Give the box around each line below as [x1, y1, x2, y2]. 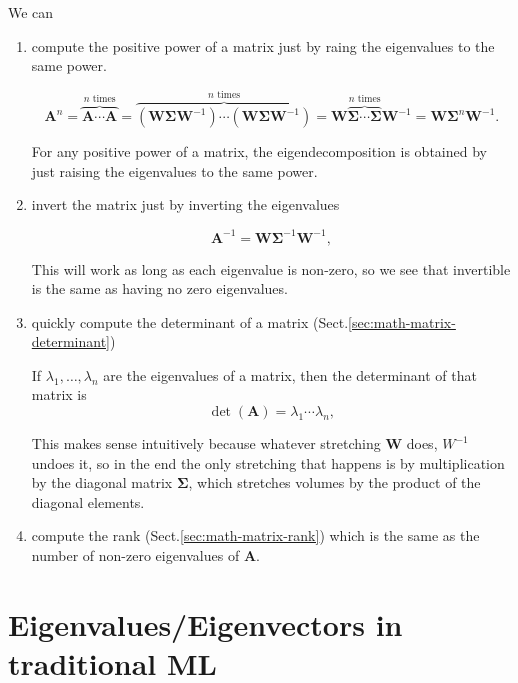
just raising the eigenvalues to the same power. [31, 160, 318, 181]
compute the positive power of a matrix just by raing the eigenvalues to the [31, 35, 495, 56]
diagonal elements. [31, 491, 145, 512]
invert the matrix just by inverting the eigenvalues [31, 194, 340, 215]
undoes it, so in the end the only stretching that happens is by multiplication [31, 452, 505, 473]
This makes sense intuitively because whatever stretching [31, 433, 381, 454]
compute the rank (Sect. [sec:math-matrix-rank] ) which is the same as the [31, 525, 480, 546]
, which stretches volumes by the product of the [188, 472, 481, 493]
